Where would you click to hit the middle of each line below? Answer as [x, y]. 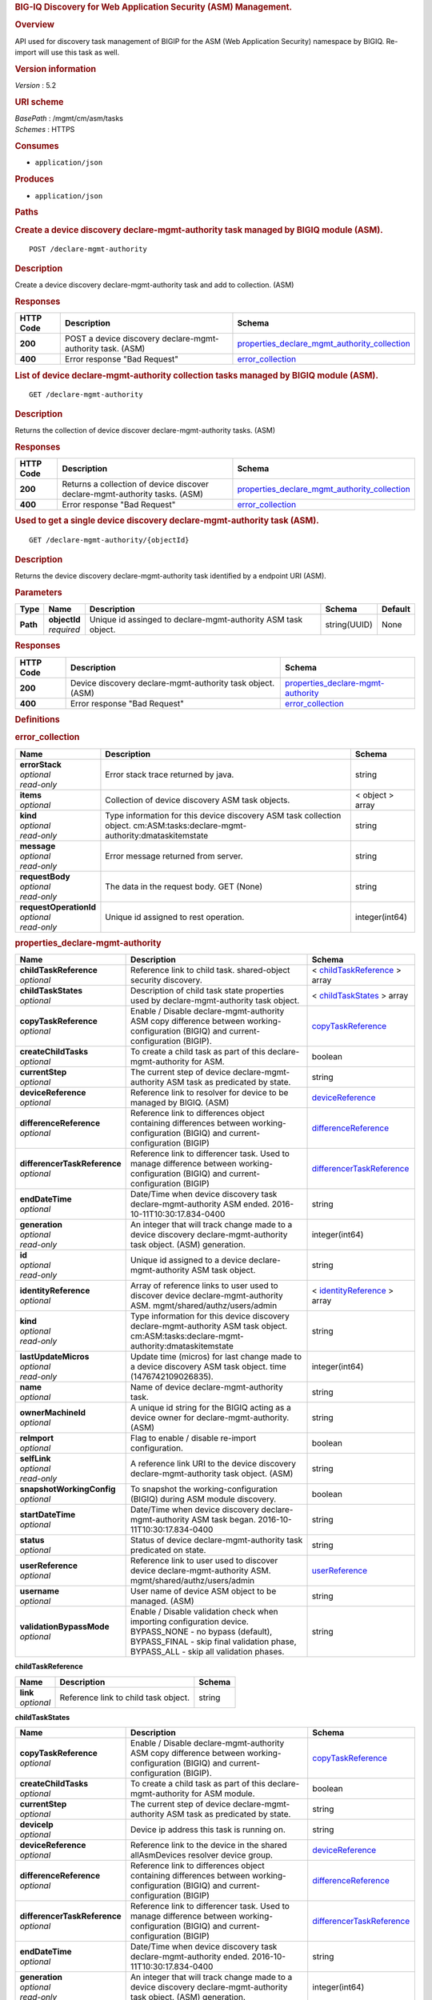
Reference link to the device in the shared [209, 1846]
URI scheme [39, 102]
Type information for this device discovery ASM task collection [223, 815]
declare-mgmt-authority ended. [190, 1957]
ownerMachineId [53, 1413]
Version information [56, 69]
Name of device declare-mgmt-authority [207, 1387]
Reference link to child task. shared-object [210, 970]
